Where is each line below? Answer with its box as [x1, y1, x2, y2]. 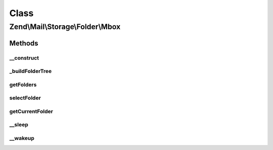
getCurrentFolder [9, 108, 53, 115]
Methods [9, 39, 38, 47]
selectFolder [9, 95, 41, 102]
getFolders [9, 81, 37, 88]
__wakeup [9, 134, 35, 141]
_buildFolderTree [9, 68, 52, 75]
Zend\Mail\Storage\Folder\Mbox [9, 22, 121, 31]
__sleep [9, 121, 28, 128]
